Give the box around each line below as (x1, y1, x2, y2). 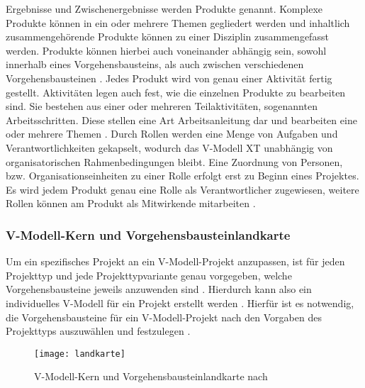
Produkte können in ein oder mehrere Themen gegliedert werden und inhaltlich (6, 15, 350, 30)
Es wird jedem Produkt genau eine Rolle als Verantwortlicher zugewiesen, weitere (6, 182, 359, 196)
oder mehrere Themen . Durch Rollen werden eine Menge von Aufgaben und (6, 126, 338, 141)
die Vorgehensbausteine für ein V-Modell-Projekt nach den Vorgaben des (6, 309, 322, 324)
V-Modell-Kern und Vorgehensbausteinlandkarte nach (34, 369, 268, 384)
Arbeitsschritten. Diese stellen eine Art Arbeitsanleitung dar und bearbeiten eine (6, 112, 357, 127)
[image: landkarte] (34, 348, 125, 359)
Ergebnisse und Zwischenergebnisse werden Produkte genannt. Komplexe (6, 1, 322, 16)
